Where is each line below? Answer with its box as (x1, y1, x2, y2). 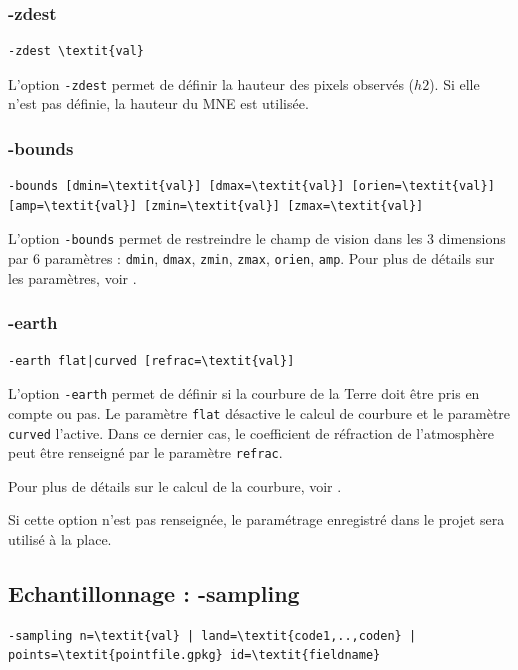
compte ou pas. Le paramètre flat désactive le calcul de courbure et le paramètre (8, 402, 511, 423)
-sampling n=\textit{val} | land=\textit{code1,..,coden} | (8, 628, 417, 643)
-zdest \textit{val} (8, 44, 145, 59)
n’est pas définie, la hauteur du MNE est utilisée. (8, 93, 309, 114)
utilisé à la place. (8, 529, 112, 549)
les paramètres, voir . (8, 267, 137, 288)
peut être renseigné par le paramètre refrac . (8, 442, 283, 463)
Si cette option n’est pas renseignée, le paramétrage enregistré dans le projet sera (8, 509, 505, 530)
